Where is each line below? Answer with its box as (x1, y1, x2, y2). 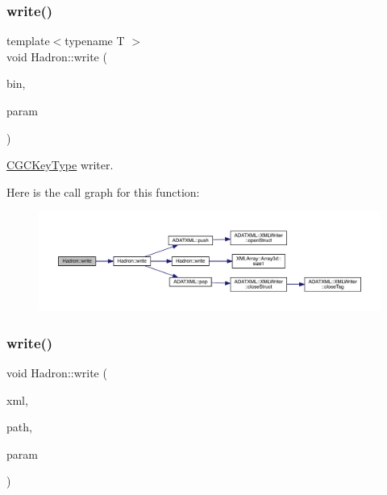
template (6, 32, 50, 49)
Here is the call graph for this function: (6, 183, 200, 200)
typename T (64, 32, 125, 49)
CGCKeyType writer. (6, 156, 114, 173)
